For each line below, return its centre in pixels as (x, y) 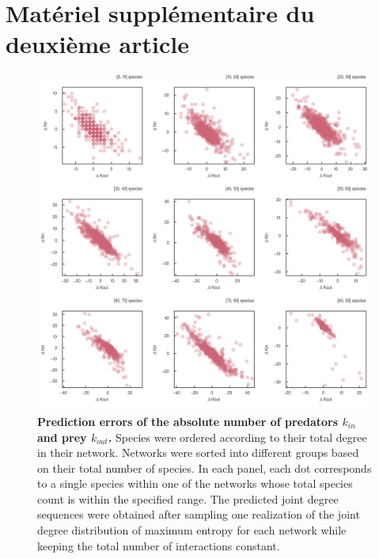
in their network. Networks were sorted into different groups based (198, 453)
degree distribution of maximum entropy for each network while (192, 530)
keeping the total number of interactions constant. (159, 545)
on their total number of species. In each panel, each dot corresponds (205, 468)
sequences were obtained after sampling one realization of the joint (199, 514)
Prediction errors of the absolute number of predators (188, 421)
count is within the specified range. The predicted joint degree (188, 498)
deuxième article (97, 44)
